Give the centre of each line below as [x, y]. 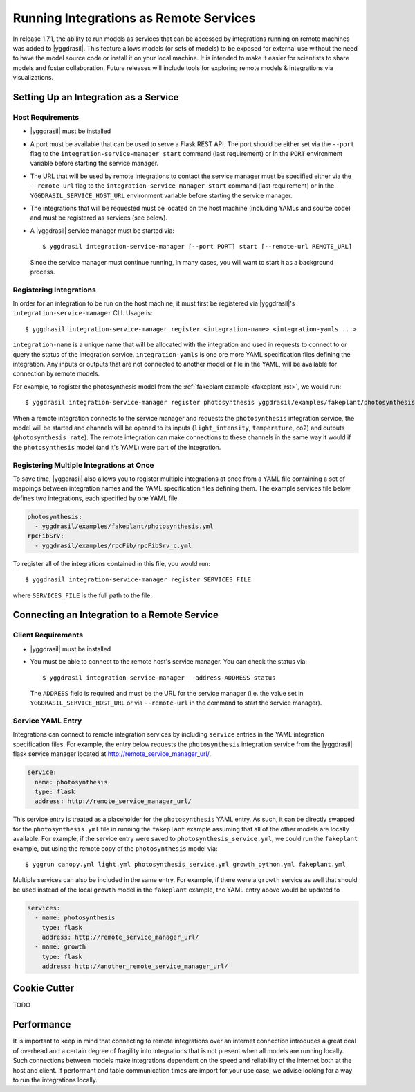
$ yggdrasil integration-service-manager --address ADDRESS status [159, 678]
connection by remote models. [56, 373]
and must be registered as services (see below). [99, 218]
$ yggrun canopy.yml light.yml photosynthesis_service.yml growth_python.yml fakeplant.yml [185, 864]
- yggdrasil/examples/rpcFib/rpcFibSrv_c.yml [113, 545]
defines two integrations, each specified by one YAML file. [96, 498]
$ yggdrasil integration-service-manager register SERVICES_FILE [138, 580]
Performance [42, 1024]
